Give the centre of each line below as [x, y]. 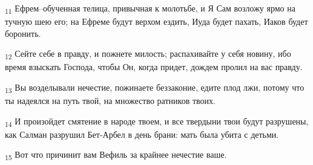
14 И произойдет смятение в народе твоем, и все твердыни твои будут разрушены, [157, 121]
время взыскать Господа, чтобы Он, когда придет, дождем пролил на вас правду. [154, 67]
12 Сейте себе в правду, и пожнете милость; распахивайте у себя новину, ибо [148, 54]
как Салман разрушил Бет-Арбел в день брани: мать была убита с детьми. [142, 134]
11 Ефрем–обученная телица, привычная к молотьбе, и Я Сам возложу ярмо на [150, 9]
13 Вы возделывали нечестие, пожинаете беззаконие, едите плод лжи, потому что [155, 88]
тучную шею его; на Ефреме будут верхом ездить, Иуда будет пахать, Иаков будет [156, 21]
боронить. [23, 33]
